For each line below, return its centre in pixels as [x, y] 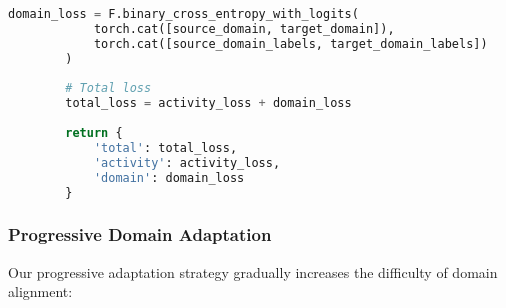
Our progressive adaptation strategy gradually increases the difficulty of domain [253, 271]
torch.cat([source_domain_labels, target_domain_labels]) [290, 43]
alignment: [40, 291]
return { [94, 133]
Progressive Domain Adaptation [140, 234]
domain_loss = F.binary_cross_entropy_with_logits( [183, 14]
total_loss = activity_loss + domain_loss [208, 103]
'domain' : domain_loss [169, 177]
